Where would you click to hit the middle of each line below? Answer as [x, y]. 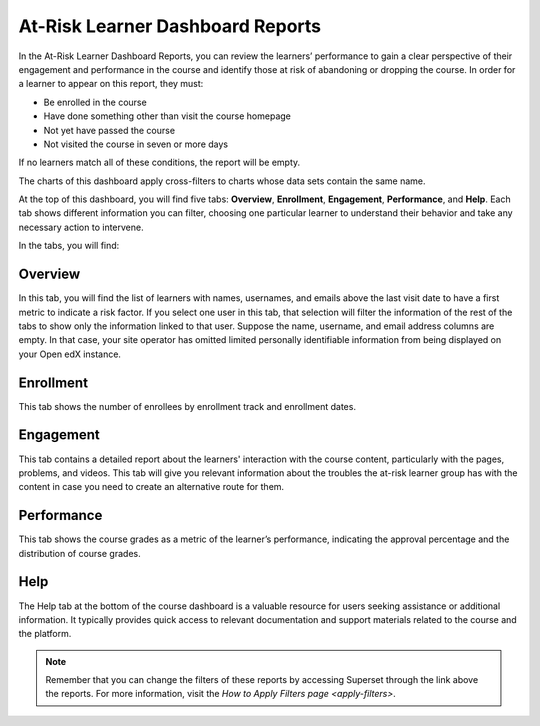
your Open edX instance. [70, 354]
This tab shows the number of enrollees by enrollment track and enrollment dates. [187, 406]
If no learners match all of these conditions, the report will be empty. [159, 162]
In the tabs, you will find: [69, 246]
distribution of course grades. [79, 553]
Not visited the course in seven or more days [136, 144]
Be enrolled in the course [95, 102]
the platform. [45, 634]
